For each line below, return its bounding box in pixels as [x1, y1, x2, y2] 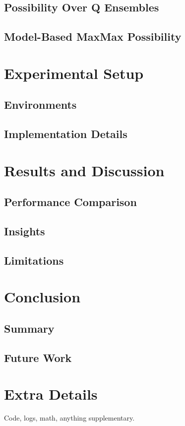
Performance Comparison [4, 194, 137, 210]
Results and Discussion [4, 160, 165, 180]
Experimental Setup [4, 63, 144, 83]
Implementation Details [4, 126, 127, 142]
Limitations [4, 252, 64, 268]
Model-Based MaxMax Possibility [4, 29, 182, 44]
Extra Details [4, 384, 98, 404]
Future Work [4, 350, 72, 365]
